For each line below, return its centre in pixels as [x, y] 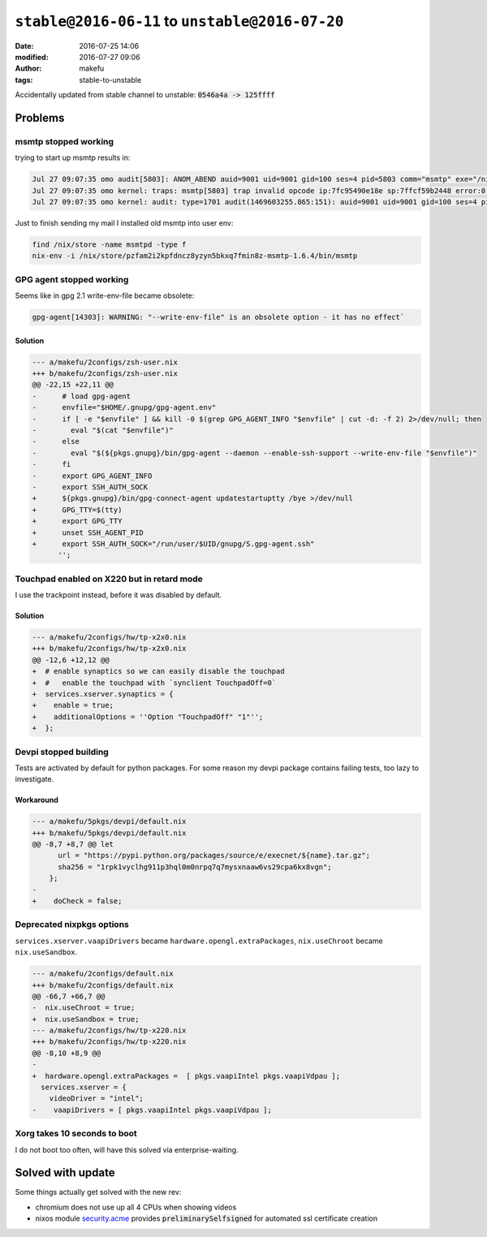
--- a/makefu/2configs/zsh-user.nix [105, 362]
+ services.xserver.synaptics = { [103, 694]
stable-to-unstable [110, 80]
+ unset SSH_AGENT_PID [88, 532]
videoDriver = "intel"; [96, 1099]
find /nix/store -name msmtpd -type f [109, 245]
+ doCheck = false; [77, 901]
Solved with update [65, 1173]
